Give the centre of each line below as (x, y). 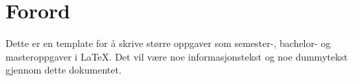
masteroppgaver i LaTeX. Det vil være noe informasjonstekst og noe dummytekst (177, 56)
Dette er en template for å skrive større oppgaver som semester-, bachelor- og (168, 43)
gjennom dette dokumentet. (64, 70)
